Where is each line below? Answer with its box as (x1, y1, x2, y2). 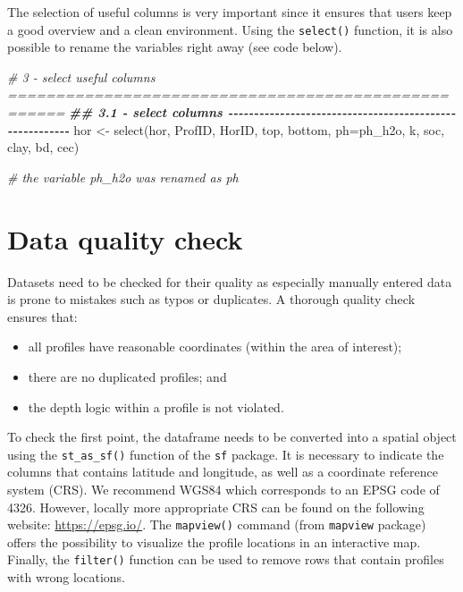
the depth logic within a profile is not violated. (28, 397, 284, 416)
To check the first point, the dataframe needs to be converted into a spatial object (7, 427, 457, 446)
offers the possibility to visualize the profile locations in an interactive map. (7, 532, 421, 551)
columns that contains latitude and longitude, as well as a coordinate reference (7, 462, 438, 481)
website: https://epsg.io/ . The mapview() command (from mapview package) (7, 515, 426, 534)
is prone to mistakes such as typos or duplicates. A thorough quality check (7, 290, 416, 309)
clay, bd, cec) (7, 138, 80, 156)
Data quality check (7, 220, 243, 257)
